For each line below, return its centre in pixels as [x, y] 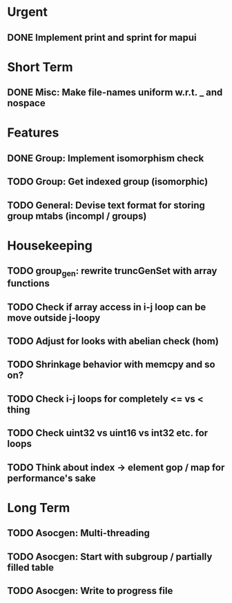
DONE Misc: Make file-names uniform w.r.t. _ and [115, 93]
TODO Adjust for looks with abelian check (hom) [113, 341]
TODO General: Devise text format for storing [106, 205]
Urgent [28, 12]
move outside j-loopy [54, 318]
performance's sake [51, 478]
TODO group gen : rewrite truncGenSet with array [112, 272]
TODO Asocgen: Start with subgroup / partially [110, 556]
